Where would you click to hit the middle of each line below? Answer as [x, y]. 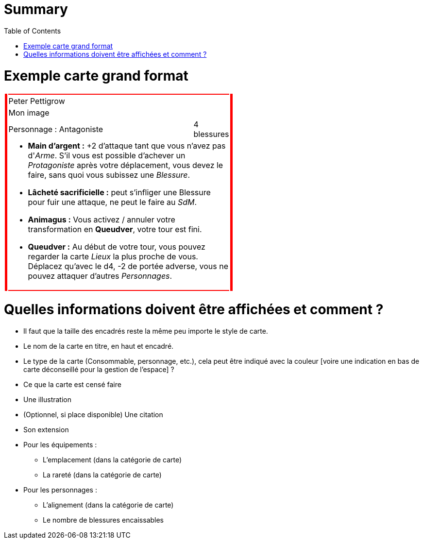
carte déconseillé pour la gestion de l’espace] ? [99, 369]
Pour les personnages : [60, 490]
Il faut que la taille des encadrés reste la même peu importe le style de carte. [146, 331]
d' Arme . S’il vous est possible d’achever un [107, 156]
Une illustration [47, 399]
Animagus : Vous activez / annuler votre [102, 220]
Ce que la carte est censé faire [72, 384]
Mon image [29, 113]
